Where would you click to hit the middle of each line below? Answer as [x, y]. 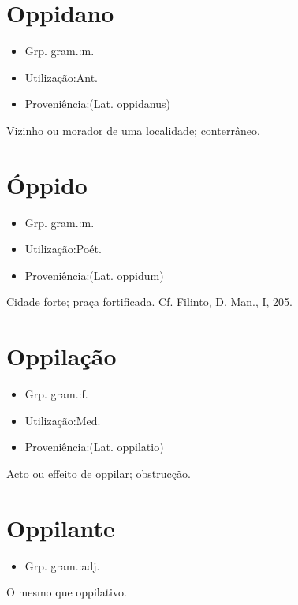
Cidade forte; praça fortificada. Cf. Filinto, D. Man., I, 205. [150, 302]
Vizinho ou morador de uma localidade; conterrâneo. [133, 130]
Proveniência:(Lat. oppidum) [94, 275]
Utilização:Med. [63, 420]
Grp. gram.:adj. [62, 565]
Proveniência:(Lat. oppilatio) [94, 447]
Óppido [47, 184]
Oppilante [61, 527]
